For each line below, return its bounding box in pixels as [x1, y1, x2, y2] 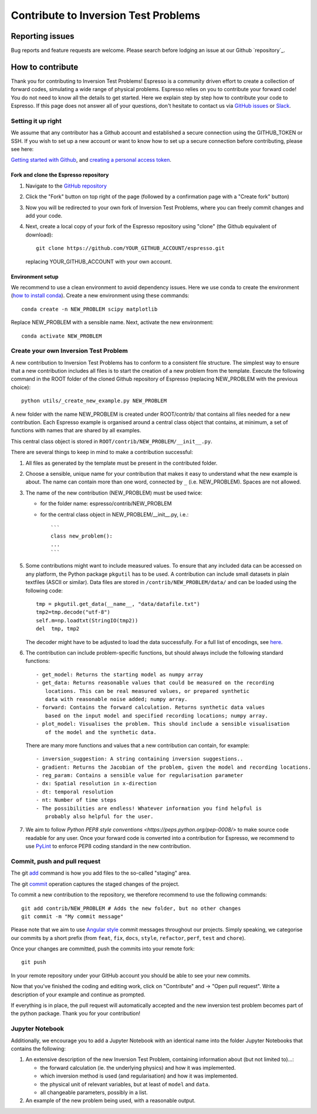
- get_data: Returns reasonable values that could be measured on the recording [36, 679, 275, 686]
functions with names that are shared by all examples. [11, 427, 141, 434]
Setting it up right [11, 116, 62, 125]
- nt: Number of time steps [36, 797, 117, 803]
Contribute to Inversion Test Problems [11, 9, 201, 22]
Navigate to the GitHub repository [25, 182, 107, 189]
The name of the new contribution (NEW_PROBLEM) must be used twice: [25, 489, 203, 496]
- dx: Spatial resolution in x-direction [36, 780, 157, 787]
